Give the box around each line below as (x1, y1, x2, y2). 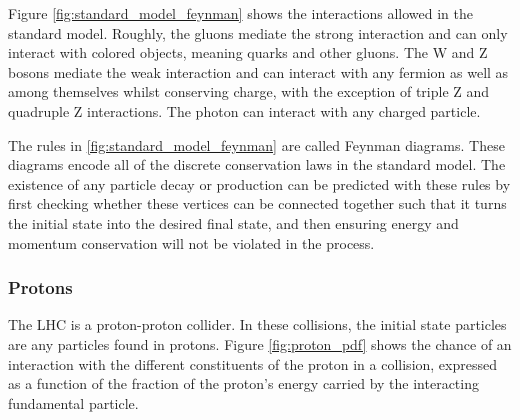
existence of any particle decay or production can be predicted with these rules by (8, 173, 511, 194)
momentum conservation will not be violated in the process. (8, 232, 375, 253)
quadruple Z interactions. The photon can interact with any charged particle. (8, 100, 481, 121)
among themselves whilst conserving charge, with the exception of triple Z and (8, 81, 490, 102)
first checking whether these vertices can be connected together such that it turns (8, 193, 507, 214)
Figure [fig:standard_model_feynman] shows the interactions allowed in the (8, 3, 473, 23)
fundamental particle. (8, 392, 139, 413)
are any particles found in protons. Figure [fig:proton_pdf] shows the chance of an (8, 333, 512, 354)
